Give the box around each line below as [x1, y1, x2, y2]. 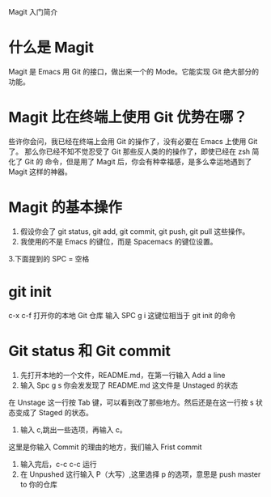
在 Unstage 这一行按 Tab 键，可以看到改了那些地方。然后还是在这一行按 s [8, 397, 254, 407]
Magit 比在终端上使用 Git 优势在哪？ [8, 108, 248, 127]
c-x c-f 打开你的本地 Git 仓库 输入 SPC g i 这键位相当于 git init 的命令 [8, 310, 236, 320]
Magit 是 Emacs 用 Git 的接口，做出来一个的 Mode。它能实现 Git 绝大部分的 [8, 66, 260, 76]
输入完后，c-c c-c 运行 [19, 459, 97, 469]
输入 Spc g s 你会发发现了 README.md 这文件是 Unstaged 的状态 [19, 380, 239, 390]
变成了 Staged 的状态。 [15, 407, 93, 417]
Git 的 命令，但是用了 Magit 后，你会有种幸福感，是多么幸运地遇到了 [23, 156, 252, 166]
